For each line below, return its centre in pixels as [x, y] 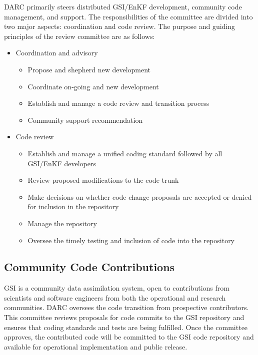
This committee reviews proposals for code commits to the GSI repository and [124, 317]
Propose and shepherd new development [89, 69]
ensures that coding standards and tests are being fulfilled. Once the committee [126, 327]
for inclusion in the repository [73, 206]
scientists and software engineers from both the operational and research [115, 297]
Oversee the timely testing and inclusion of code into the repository [131, 240]
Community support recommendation [85, 120]
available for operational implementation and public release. [96, 346]
